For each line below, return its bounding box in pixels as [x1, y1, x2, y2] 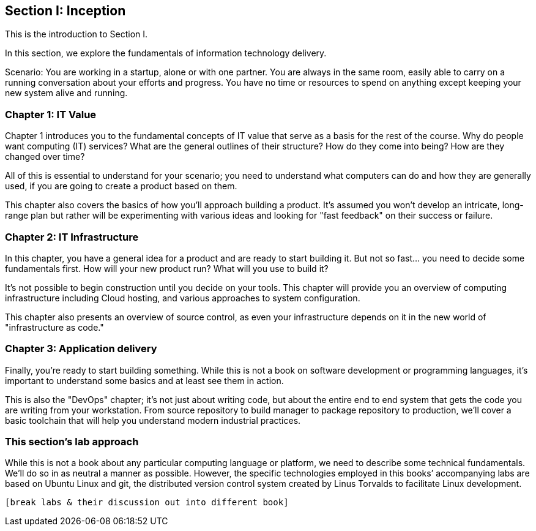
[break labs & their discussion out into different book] [5, 497, 289, 508]
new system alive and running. [5, 88, 128, 99]
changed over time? [5, 151, 85, 162]
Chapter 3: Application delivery [5, 342, 157, 355]
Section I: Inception [5, 3, 126, 18]
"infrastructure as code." [5, 322, 104, 333]
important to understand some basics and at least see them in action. [5, 375, 284, 386]
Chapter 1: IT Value [5, 108, 97, 121]
